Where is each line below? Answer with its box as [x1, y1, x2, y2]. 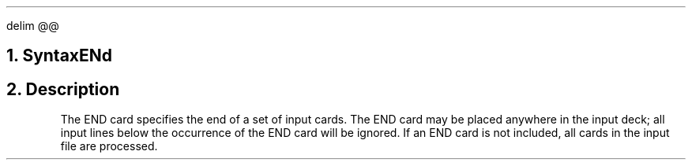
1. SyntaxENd [6, 46, 113, 66]
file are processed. [60, 139, 158, 153]
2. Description [6, 79, 120, 99]
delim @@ [6, 19, 59, 32]
